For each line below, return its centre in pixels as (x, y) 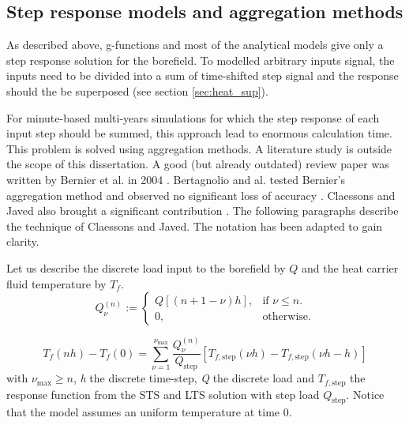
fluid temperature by (56, 283)
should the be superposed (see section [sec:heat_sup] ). (137, 90)
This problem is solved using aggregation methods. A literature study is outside (199, 148)
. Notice (365, 394)
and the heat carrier (350, 267)
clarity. (23, 241)
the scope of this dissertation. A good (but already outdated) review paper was (198, 164)
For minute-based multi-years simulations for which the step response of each (193, 117)
